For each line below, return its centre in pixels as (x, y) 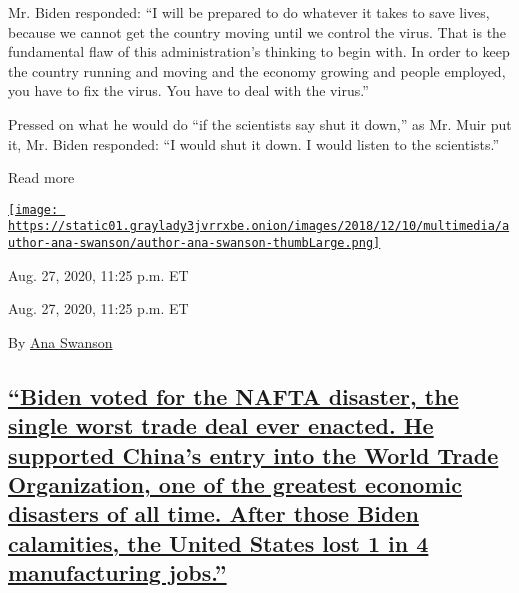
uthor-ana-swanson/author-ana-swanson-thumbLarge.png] (194, 243)
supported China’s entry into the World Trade (253, 454)
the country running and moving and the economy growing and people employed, (257, 70)
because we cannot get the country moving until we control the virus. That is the (257, 31)
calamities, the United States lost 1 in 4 (218, 542)
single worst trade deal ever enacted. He (221, 425)
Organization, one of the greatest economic (235, 484)
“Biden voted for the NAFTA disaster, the (233, 395)
